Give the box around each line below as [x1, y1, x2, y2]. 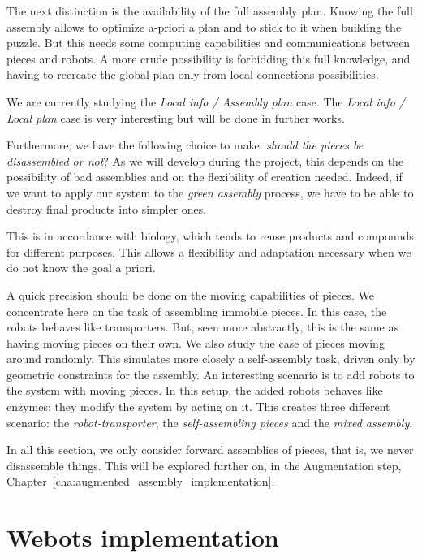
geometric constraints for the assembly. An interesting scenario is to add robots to [6, 366, 415, 383]
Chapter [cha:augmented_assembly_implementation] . [6, 473, 275, 490]
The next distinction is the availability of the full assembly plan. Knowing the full [6, 2, 413, 19]
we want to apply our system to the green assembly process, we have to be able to [6, 184, 414, 201]
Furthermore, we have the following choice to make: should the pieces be [6, 136, 364, 154]
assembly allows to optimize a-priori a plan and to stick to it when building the [6, 18, 402, 35]
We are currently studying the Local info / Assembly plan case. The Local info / [6, 93, 405, 110]
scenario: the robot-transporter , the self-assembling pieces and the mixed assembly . [6, 413, 413, 430]
